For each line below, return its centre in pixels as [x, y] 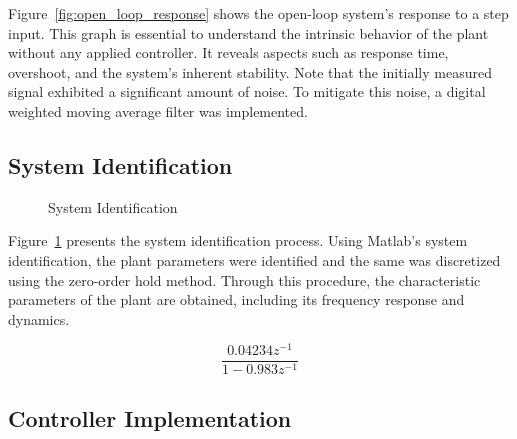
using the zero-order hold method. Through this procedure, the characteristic [244, 279]
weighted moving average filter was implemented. [158, 110]
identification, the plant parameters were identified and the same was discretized [254, 259]
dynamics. [39, 318]
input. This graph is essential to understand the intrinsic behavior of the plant [248, 32]
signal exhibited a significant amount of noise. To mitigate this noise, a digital [247, 91]
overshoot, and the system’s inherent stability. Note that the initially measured [250, 71]
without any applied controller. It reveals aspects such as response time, [228, 52]
